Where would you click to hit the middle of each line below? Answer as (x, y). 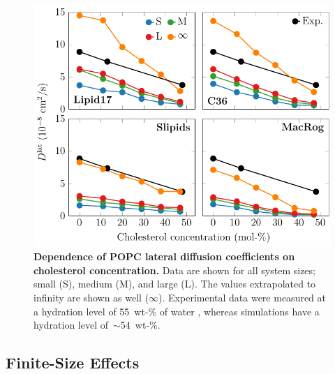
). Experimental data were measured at (243, 297)
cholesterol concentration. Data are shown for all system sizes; (174, 270)
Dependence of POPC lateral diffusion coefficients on (164, 256)
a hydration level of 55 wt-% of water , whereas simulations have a (177, 311)
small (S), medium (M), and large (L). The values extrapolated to (175, 284)
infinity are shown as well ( (91, 297)
